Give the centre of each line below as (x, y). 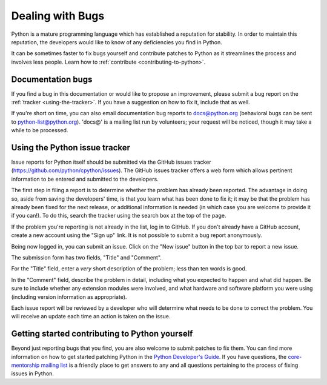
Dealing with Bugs (58, 16)
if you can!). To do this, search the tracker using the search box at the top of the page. (119, 216)
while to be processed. (40, 130)
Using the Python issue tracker (71, 148)
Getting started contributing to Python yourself (102, 334)
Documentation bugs (52, 79)
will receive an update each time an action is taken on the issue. (91, 316)
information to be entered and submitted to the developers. (85, 179)
